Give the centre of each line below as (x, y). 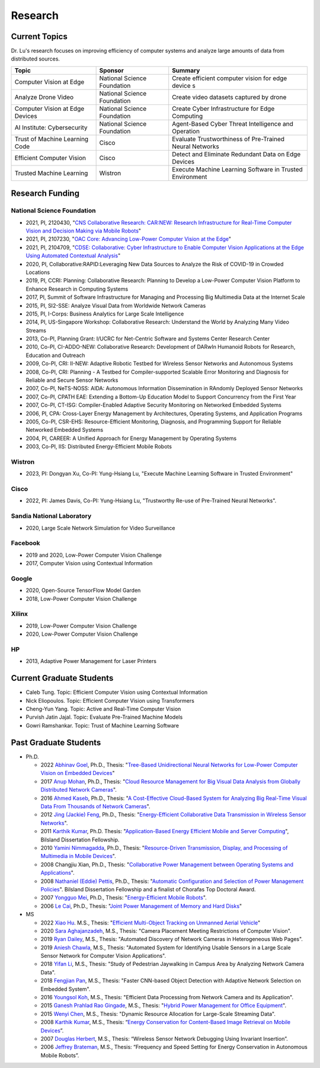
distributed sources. (36, 59)
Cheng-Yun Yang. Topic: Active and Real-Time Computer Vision (103, 709)
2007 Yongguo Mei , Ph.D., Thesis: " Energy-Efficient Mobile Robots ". (124, 898)
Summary (186, 70)
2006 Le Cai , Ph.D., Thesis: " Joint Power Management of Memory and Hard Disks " (141, 906)
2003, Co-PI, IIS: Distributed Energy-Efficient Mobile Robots (99, 447)
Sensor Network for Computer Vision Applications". (103, 956)
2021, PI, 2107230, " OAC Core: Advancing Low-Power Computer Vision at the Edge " (128, 239)
